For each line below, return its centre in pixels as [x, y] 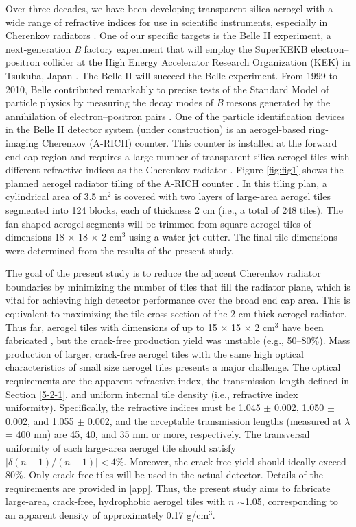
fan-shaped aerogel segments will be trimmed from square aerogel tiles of [158, 223]
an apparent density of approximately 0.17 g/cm [107, 514]
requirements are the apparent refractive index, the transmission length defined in [178, 381]
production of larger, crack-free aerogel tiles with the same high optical [155, 353]
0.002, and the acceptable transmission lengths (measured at [214, 420]
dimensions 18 [35, 237]
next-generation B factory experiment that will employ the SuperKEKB [157, 48]
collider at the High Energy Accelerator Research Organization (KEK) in [197, 62]
